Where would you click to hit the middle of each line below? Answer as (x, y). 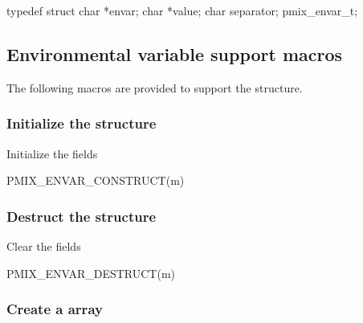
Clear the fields (44, 246)
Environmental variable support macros (175, 53)
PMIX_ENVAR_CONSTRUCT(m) (96, 180)
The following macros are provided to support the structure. (155, 87)
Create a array (55, 309)
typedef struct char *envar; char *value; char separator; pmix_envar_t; (182, 10)
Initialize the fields (52, 153)
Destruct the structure (82, 216)
